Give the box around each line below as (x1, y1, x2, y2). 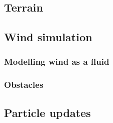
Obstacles (4, 78, 44, 91)
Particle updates (4, 104, 91, 120)
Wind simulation (4, 29, 92, 45)
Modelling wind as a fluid (4, 55, 109, 68)
